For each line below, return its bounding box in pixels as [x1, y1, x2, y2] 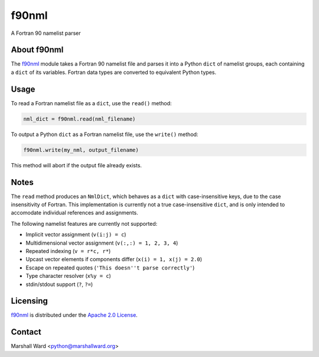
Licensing [11, 296, 48, 306]
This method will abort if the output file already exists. [11, 161, 142, 168]
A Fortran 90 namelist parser [11, 30, 81, 37]
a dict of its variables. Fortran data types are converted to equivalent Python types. [11, 69, 217, 76]
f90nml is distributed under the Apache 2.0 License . [11, 311, 138, 319]
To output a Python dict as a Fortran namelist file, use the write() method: [11, 131, 198, 138]
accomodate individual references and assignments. [11, 209, 138, 216]
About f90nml [11, 45, 64, 55]
